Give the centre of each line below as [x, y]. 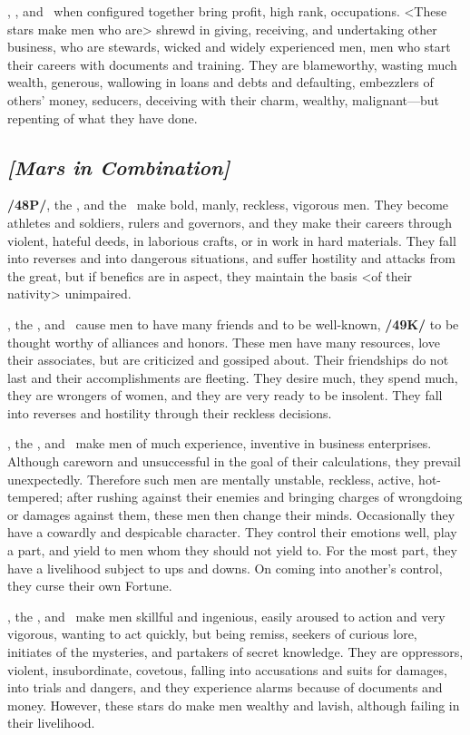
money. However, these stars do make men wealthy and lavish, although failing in [234, 705]
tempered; [35, 497]
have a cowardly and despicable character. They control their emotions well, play [232, 532]
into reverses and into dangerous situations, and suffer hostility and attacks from [231, 258]
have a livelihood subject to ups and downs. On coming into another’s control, [225, 568]
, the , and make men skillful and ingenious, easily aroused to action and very [226, 616]
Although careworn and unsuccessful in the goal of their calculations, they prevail [234, 461]
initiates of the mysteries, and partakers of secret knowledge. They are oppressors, [235, 652]
